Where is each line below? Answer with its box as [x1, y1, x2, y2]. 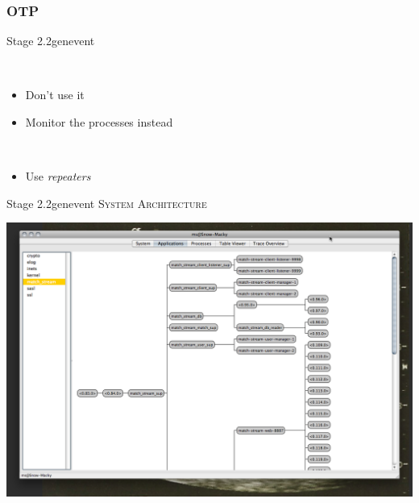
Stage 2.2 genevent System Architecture [6, 194, 207, 211]
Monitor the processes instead [25, 114, 173, 130]
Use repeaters [25, 168, 91, 185]
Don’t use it [25, 86, 85, 103]
